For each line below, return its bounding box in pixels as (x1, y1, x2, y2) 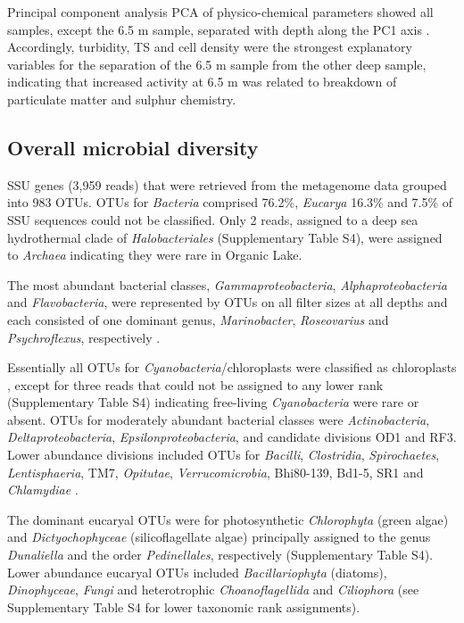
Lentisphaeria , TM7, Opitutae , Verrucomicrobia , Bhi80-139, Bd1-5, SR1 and (7, 462, 424, 481)
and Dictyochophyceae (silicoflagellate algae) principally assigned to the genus (7, 527, 431, 546)
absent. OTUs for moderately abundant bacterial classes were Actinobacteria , (7, 410, 430, 428)
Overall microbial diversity (7, 133, 259, 161)
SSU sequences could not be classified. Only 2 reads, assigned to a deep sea (7, 210, 418, 228)
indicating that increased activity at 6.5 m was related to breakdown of (7, 72, 397, 91)
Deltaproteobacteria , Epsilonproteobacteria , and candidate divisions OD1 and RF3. (7, 428, 457, 446)
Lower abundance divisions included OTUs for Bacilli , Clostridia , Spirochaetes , (7, 445, 440, 464)
